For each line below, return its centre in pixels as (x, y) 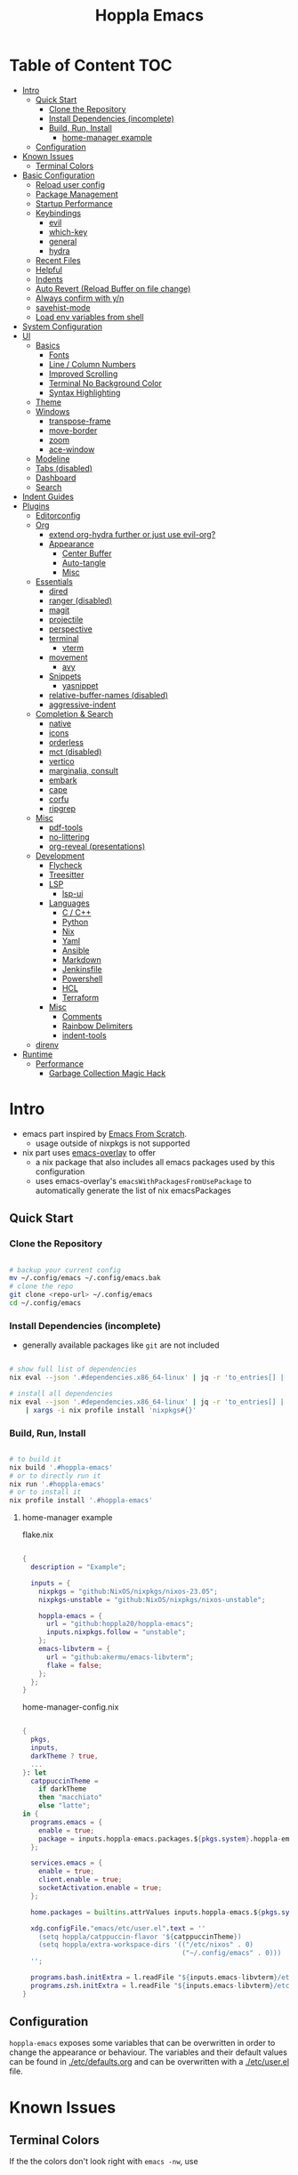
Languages (69, 903)
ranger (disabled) (81, 600)
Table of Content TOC (91, 65)
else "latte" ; (64, 1806)
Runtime (37, 1054)
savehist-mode (63, 307)
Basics (48, 345)
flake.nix (38, 1535)
